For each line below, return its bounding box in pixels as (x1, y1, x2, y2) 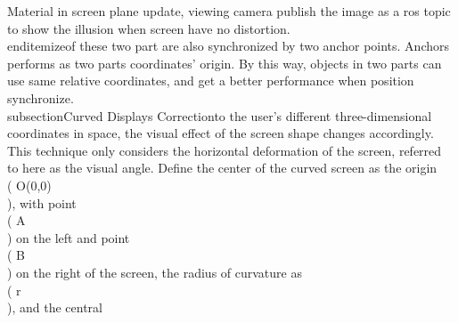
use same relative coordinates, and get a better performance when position (7, 71, 414, 90)
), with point (7, 193, 77, 212)
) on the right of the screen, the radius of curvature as (7, 262, 302, 281)
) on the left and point (7, 228, 130, 246)
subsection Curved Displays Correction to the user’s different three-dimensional (7, 106, 432, 125)
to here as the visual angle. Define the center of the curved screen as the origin (7, 158, 438, 177)
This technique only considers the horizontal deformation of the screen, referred (7, 141, 442, 159)
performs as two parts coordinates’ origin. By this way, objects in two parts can (7, 53, 442, 72)
